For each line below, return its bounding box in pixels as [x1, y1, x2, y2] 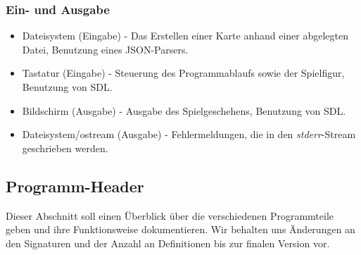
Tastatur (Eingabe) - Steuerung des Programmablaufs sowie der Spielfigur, [22, 66, 345, 80]
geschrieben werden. [22, 140, 108, 155]
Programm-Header [6, 175, 144, 197]
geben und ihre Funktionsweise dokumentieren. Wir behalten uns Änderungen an [6, 222, 355, 237]
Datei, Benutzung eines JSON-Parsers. [22, 42, 189, 56]
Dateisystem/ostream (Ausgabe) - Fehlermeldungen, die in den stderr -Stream [22, 127, 356, 142]
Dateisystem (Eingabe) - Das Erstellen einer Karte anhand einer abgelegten [22, 28, 349, 43]
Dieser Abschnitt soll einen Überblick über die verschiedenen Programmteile [6, 208, 334, 223]
